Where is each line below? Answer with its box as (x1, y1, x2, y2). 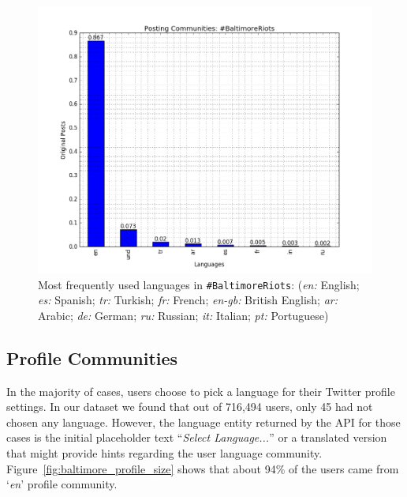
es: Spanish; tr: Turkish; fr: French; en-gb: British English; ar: (38, 292, 338, 308)
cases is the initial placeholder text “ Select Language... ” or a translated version (6, 429, 387, 446)
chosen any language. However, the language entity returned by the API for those (6, 413, 401, 430)
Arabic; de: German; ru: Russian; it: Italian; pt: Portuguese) (38, 307, 329, 323)
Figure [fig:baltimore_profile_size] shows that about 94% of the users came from (6, 460, 399, 476)
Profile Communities (6, 345, 178, 370)
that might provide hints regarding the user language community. (6, 444, 323, 461)
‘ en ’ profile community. (6, 476, 118, 492)
